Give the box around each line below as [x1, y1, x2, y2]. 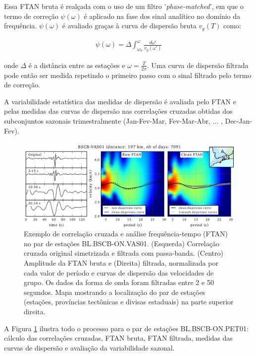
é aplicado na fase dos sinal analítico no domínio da [84, 10, 241, 21]
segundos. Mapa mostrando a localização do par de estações [24, 286, 205, 297]
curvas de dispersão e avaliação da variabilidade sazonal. [4, 342, 175, 353]
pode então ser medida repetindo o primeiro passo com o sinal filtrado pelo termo [4, 70, 252, 80]
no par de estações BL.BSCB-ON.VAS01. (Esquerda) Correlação [24, 238, 219, 248]
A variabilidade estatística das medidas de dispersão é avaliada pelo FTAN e [4, 96, 236, 106]
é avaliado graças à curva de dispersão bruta [62, 20, 197, 31]
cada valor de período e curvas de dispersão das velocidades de [24, 267, 214, 278]
